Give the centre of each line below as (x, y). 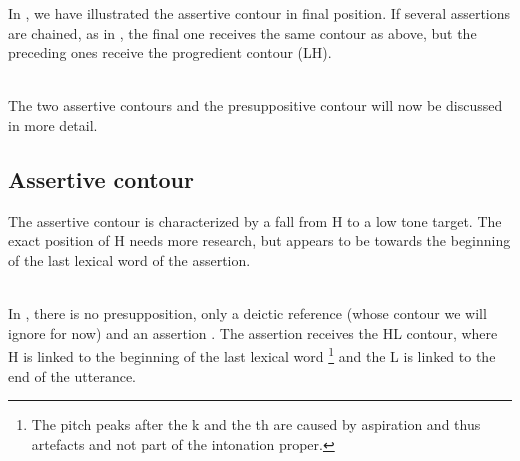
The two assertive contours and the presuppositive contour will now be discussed (255, 105)
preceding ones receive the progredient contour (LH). (170, 52)
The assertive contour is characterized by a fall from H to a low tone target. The (255, 220)
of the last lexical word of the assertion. (129, 259)
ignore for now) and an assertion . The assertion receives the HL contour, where (253, 332)
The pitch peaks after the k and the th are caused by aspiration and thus (256, 424)
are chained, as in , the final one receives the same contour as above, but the (242, 32)
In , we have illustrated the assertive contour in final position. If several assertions (259, 13)
